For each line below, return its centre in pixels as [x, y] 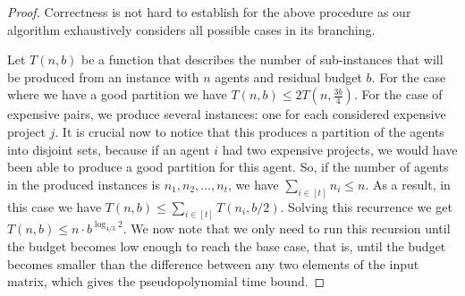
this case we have [55, 206]
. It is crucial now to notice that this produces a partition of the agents [249, 131]
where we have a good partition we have [117, 94]
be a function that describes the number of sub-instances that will [262, 59]
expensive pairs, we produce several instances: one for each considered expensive [227, 114]
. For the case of [398, 94]
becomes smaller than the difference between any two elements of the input [213, 263]
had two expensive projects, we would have [340, 149]
